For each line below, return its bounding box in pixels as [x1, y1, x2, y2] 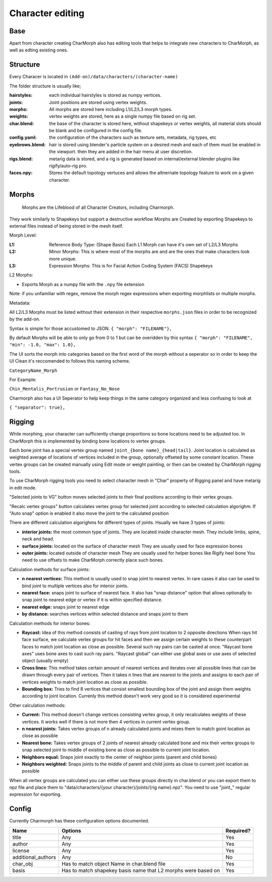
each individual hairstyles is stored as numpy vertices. [49, 92, 162, 98]
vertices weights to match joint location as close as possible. [22, 679, 148, 685]
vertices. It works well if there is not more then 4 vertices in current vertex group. [22, 719, 191, 725]
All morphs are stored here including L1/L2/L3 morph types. [49, 106, 173, 112]
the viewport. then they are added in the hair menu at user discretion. [49, 149, 193, 155]
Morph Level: [9, 232, 37, 238]
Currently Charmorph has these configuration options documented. [9, 818, 150, 824]
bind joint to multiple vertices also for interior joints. [22, 583, 128, 589]
